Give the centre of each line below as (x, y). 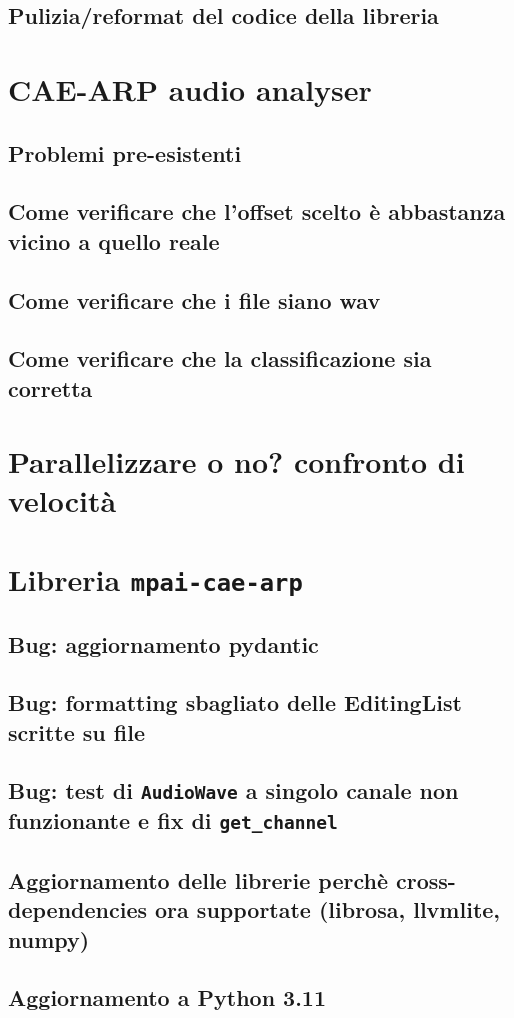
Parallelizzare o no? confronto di (236, 461)
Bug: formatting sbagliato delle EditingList (235, 702)
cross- (426, 879)
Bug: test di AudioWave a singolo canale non (233, 790)
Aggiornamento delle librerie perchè (198, 879)
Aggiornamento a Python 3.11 (167, 997)
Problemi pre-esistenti (125, 152)
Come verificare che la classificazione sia (220, 358)
